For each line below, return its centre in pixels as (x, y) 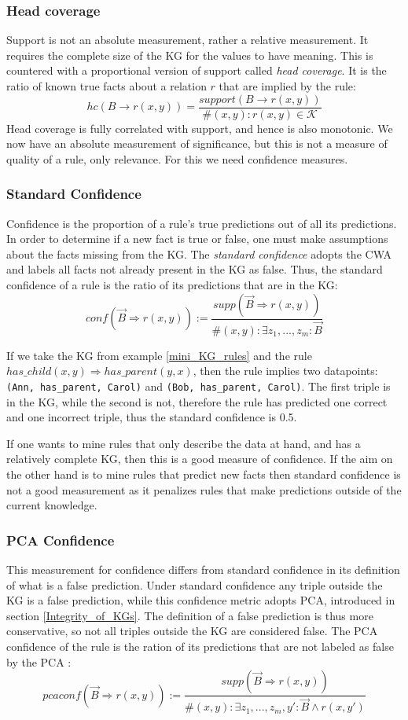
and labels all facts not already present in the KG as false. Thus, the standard (195, 269)
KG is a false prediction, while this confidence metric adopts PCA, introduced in (201, 600)
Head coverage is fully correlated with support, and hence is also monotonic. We (200, 128)
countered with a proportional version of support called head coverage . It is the (197, 70)
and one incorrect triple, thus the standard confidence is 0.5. (152, 417)
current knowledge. (52, 505)
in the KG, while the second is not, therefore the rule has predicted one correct (197, 401)
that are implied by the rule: (287, 86)
